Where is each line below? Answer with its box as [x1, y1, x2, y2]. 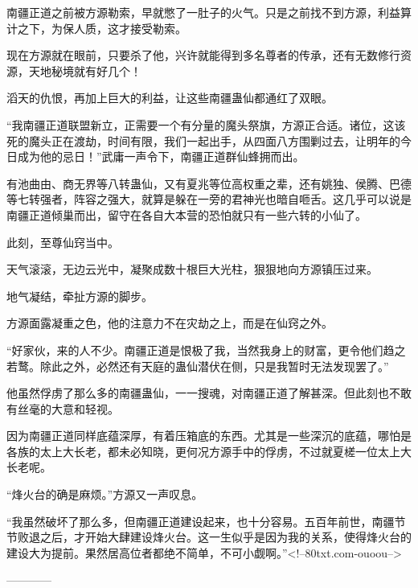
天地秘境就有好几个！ [28, 62, 141, 79]
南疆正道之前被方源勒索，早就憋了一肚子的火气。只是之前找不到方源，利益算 [6, 4, 412, 20]
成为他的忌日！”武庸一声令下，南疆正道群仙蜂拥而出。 [17, 148, 305, 165]
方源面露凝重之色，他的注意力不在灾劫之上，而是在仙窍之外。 [6, 315, 333, 331]
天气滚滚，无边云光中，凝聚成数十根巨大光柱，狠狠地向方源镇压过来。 [6, 261, 378, 278]
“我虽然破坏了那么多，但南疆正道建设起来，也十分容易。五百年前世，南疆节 [6, 512, 406, 529]
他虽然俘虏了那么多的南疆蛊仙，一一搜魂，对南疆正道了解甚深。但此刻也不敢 [6, 384, 412, 401]
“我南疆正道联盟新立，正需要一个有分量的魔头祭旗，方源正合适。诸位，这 [6, 116, 395, 133]
